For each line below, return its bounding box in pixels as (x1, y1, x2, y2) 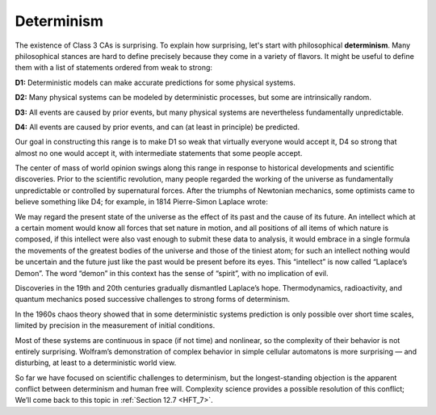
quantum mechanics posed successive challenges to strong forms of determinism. (15, 295, 291, 304)
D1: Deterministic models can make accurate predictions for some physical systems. (15, 78, 296, 87)
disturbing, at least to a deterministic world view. (15, 358, 177, 367)
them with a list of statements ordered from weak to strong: (15, 63, 213, 73)
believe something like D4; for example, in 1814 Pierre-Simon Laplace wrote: (15, 197, 268, 207)
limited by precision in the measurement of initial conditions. (15, 321, 216, 330)
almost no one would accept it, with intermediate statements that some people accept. (15, 148, 303, 157)
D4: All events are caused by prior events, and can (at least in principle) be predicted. (15, 122, 300, 132)
